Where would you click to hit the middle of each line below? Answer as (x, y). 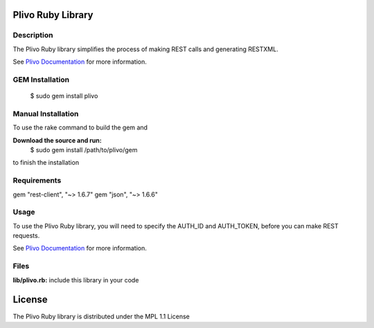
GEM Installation (41, 80)
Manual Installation (46, 113)
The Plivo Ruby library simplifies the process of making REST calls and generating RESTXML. (145, 49)
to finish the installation (46, 163)
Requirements (37, 181)
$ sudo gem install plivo (64, 96)
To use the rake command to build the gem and (80, 127)
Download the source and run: (57, 140)
